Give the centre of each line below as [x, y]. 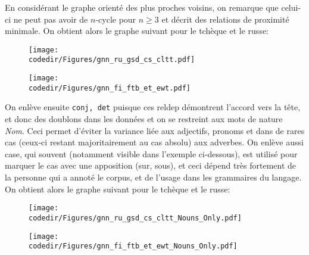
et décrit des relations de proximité [225, 19]
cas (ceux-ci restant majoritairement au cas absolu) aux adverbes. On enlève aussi [154, 142]
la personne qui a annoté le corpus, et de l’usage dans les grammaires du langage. [153, 177]
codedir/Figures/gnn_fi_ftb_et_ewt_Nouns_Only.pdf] [133, 246]
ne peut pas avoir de [51, 19]
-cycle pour [116, 19]
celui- [291, 7]
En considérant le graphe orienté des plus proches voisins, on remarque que [142, 7]
